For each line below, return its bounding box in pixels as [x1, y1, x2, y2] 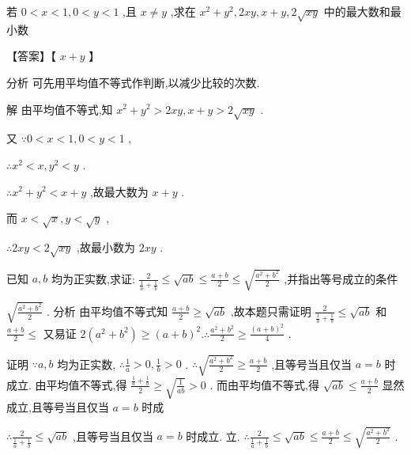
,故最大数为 [89, 183, 149, 199]
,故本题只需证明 [230, 302, 311, 319]
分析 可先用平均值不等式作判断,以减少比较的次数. [6, 74, 260, 90]
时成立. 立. [186, 427, 240, 444]
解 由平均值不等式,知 [6, 100, 113, 117]
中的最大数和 [323, 3, 390, 19]
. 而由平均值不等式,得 [209, 376, 319, 392]
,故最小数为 [77, 238, 136, 255]
